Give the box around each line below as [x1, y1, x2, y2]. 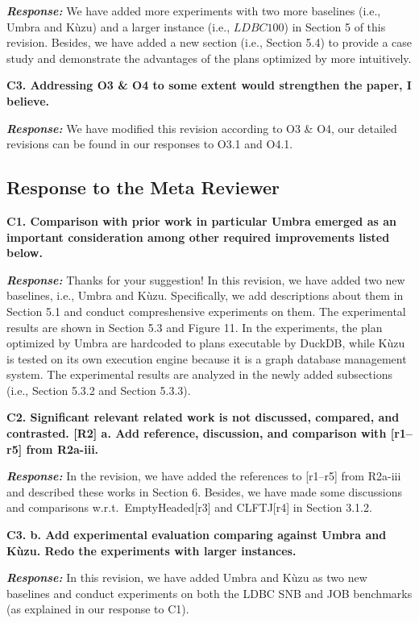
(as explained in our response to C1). [6, 600, 189, 617]
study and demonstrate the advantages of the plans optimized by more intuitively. [6, 49, 412, 66]
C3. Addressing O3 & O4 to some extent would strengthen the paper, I [6, 77, 412, 93]
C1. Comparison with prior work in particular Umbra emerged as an [6, 212, 396, 229]
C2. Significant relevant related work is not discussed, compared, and [6, 409, 400, 426]
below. [6, 244, 43, 261]
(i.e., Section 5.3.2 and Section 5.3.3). [6, 381, 191, 398]
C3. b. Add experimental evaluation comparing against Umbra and [6, 526, 387, 543]
